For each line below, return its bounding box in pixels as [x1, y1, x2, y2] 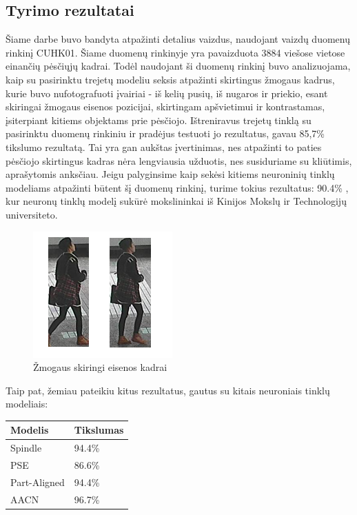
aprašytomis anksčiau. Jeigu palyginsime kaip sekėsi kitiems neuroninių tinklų [6, 167, 335, 181]
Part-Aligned [10, 474, 65, 489]
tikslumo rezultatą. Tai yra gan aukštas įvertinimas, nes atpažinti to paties [6, 139, 322, 154]
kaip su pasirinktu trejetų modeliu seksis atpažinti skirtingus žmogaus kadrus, [6, 72, 335, 86]
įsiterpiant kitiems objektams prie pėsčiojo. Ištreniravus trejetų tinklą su [6, 112, 312, 127]
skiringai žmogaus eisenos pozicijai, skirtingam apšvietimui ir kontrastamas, [6, 99, 325, 114]
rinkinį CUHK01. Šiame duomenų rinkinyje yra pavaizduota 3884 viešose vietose [6, 45, 345, 59]
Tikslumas [74, 423, 124, 437]
